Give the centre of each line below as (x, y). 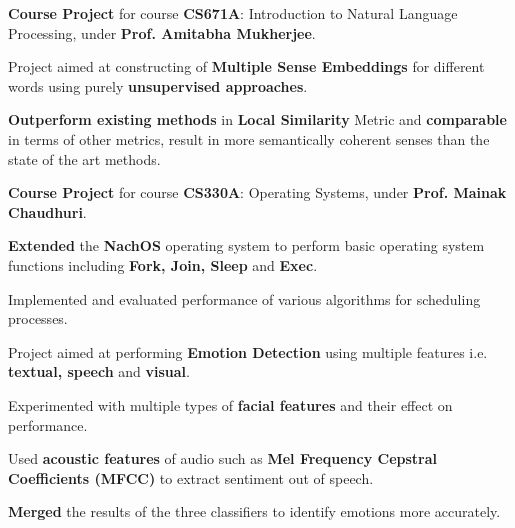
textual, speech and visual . (99, 371)
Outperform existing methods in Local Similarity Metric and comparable (257, 119)
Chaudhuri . (47, 211)
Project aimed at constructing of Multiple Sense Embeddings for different (246, 66)
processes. (38, 318)
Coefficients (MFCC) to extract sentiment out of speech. (191, 477)
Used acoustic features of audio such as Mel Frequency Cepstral (223, 458)
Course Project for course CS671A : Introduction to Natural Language (233, 13)
